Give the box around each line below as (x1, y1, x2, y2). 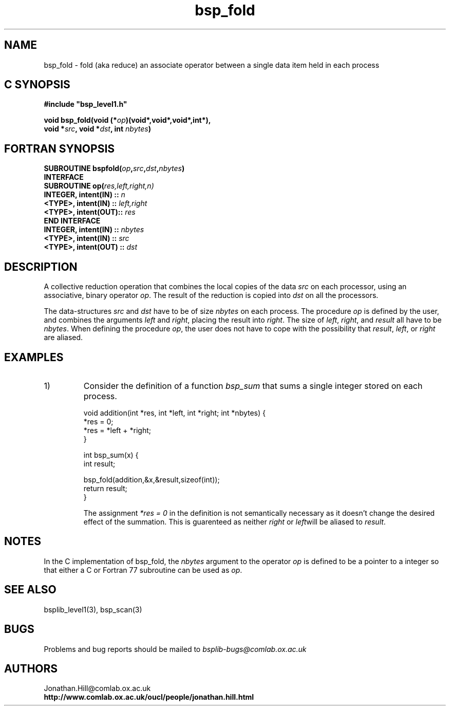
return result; (83, 483, 127, 493)
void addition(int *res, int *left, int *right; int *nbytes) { (83, 408, 266, 417)
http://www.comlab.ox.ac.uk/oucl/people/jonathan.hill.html (44, 693, 254, 702)
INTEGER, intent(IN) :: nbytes (44, 225, 144, 234)
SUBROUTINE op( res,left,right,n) (44, 181, 154, 191)
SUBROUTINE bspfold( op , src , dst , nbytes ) (44, 164, 185, 173)
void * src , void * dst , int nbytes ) (44, 124, 151, 134)
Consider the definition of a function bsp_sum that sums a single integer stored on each (83, 380, 423, 391)
